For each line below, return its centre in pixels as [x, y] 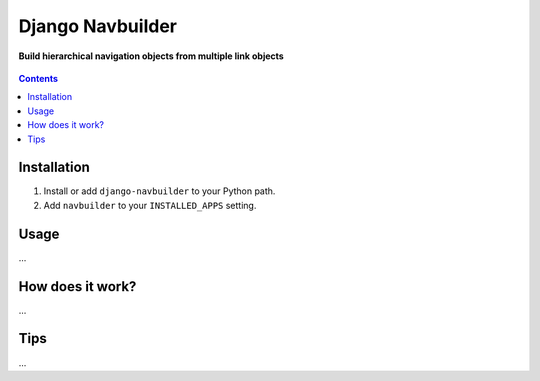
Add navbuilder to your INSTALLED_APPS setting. [150, 205]
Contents [38, 78]
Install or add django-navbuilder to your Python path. [159, 191]
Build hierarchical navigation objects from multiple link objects [151, 56]
